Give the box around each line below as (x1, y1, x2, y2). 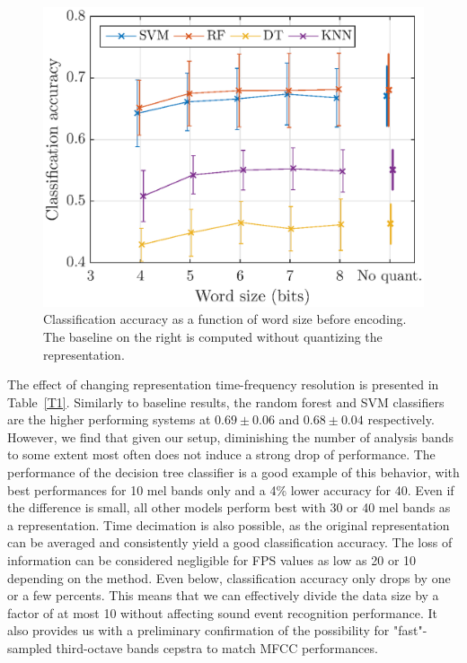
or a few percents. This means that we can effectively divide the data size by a (7, 586, 439, 605)
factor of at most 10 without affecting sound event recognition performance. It (7, 603, 438, 622)
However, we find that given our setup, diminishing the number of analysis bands (7, 427, 454, 446)
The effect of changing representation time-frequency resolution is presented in (7, 375, 439, 394)
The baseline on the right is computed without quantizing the (43, 327, 383, 345)
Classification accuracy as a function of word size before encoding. (43, 310, 407, 328)
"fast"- (392, 621, 427, 640)
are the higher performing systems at (7, 410, 211, 429)
